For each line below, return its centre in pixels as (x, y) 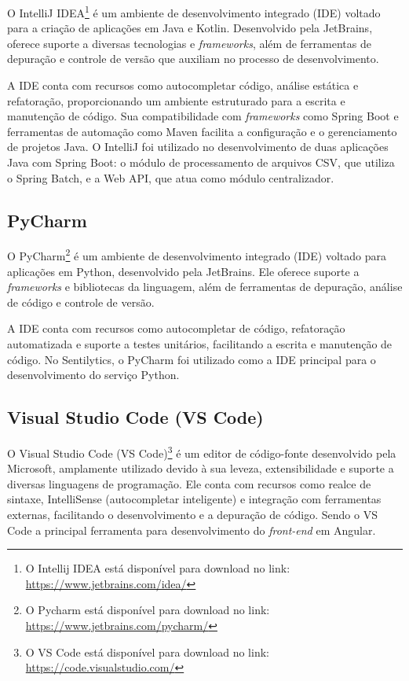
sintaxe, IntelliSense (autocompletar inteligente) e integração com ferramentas (194, 499)
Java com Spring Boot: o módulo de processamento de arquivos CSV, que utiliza (201, 162)
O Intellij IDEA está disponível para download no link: (158, 568)
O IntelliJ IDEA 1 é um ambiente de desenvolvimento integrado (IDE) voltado (194, 11)
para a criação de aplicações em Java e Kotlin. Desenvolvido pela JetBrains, (190, 28)
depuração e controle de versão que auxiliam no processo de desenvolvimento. (193, 59)
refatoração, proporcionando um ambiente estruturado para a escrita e (176, 100)
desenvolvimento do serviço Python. (93, 375)
